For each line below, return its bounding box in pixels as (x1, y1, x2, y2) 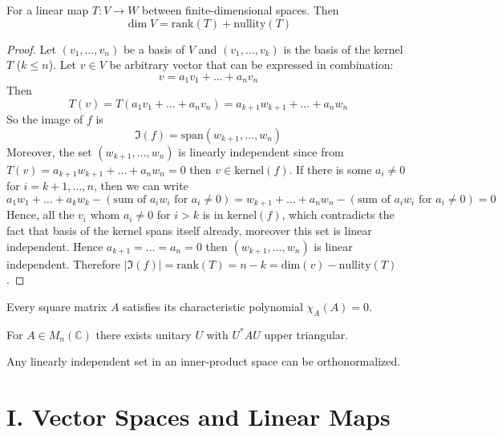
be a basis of (123, 40, 185, 57)
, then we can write (93, 177, 188, 194)
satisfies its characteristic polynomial (123, 297, 303, 314)
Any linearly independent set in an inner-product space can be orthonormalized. (6, 353, 401, 370)
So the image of (6, 111, 83, 127)
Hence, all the (6, 206, 75, 223)
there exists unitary (95, 326, 192, 342)
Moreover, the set (6, 143, 92, 160)
